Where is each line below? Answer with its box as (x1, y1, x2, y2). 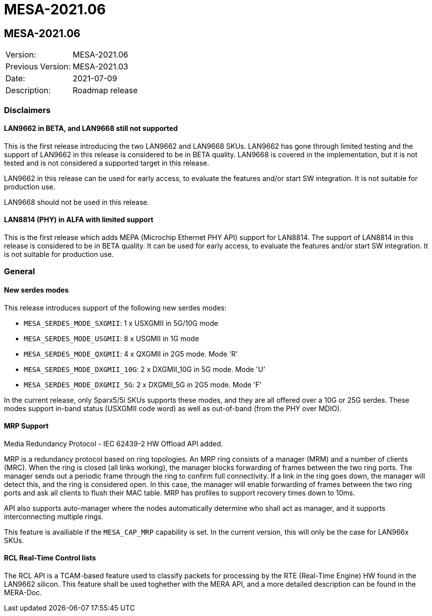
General (4, 266, 35, 277)
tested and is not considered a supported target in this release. (4, 158, 209, 167)
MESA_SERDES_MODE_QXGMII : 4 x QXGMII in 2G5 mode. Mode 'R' (24, 349, 238, 358)
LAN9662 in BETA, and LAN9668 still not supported (4, 124, 178, 133)
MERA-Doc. (4, 588, 42, 597)
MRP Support (4, 422, 49, 431)
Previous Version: (5, 62, 71, 72)
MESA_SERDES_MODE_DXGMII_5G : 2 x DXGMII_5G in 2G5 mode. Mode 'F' (24, 380, 262, 389)
